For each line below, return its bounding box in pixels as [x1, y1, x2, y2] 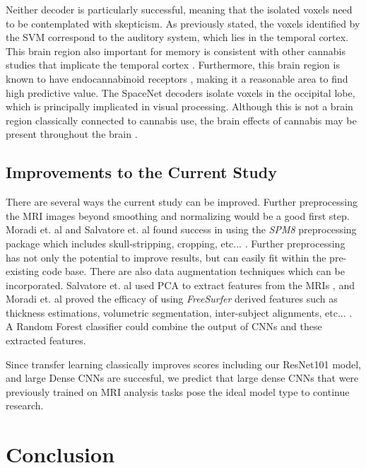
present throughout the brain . [6, 127, 138, 141]
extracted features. [6, 333, 86, 348]
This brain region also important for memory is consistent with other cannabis [6, 43, 346, 58]
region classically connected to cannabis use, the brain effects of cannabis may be [6, 112, 357, 127]
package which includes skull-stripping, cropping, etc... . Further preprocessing [6, 235, 346, 250]
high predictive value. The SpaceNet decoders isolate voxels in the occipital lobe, [6, 85, 355, 100]
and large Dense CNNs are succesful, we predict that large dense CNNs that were [6, 370, 359, 385]
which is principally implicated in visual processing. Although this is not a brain [6, 99, 353, 114]
